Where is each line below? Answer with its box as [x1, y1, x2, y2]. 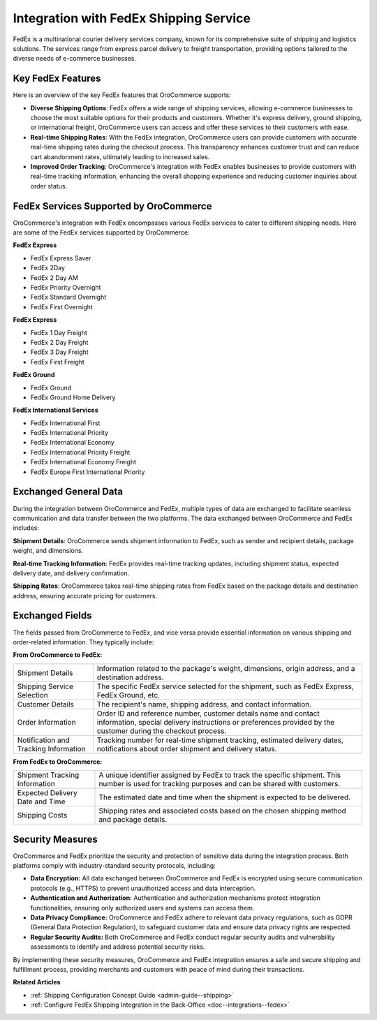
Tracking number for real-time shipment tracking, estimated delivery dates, [96, 735, 343, 745]
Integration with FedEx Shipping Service [13, 10, 251, 26]
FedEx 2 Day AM [30, 273, 78, 282]
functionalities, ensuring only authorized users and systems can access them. [30, 903, 255, 912]
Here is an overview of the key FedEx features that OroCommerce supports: [13, 91, 232, 99]
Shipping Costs [17, 811, 68, 820]
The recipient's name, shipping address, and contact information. [96, 699, 312, 709]
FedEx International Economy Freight [30, 458, 136, 466]
